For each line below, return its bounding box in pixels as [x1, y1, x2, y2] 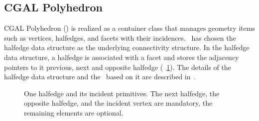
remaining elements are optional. [24, 107, 124, 118]
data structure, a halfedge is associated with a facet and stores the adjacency [4, 52, 239, 62]
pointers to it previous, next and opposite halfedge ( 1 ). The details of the [4, 61, 231, 72]
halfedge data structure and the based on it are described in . [4, 71, 196, 82]
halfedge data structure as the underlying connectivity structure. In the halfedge [4, 42, 250, 53]
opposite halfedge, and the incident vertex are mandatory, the [24, 98, 213, 108]
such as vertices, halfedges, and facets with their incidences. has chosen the [4, 32, 236, 43]
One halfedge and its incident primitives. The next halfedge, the [24, 88, 220, 98]
